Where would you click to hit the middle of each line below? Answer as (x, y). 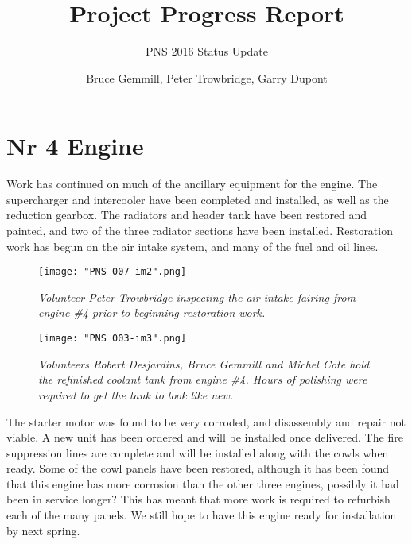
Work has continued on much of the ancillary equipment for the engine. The (192, 184)
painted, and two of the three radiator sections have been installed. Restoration (200, 231)
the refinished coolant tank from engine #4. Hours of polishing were (203, 379)
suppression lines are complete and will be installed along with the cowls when (198, 452)
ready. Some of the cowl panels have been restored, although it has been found (198, 468)
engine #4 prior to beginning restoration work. (152, 313)
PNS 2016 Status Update (207, 51)
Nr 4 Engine (75, 146)
